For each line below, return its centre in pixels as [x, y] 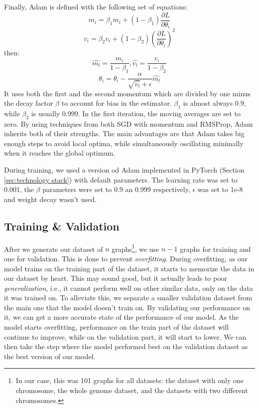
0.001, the [19, 189]
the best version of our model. [50, 356]
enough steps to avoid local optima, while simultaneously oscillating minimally [124, 143]
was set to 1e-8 [220, 189]
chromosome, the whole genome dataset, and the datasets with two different [132, 390]
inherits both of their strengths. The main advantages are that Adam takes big [124, 133]
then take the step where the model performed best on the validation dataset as [126, 346]
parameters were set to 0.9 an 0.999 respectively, [116, 189]
